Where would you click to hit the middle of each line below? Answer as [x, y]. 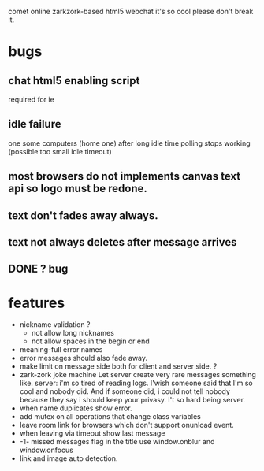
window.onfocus [46, 450]
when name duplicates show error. [76, 408]
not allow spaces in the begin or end [90, 341]
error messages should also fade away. [84, 358]
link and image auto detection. [69, 458]
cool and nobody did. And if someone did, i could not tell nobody [125, 391]
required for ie [32, 99]
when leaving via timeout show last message [92, 433]
